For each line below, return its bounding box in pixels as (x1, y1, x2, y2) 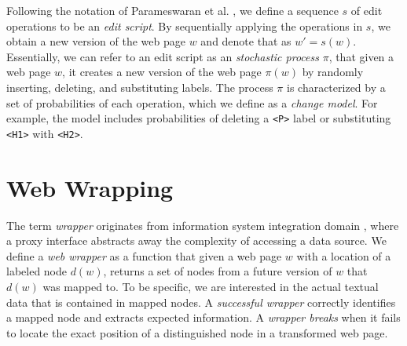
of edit (350, 2, 383, 18)
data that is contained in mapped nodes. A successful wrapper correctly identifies (6, 293, 396, 310)
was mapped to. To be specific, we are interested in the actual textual (42, 278, 379, 294)
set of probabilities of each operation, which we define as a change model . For (6, 94, 378, 111)
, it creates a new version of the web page (62, 64, 262, 80)
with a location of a (296, 247, 391, 264)
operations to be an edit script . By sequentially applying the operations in (6, 17, 363, 34)
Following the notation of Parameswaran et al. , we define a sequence (6, 2, 339, 18)
